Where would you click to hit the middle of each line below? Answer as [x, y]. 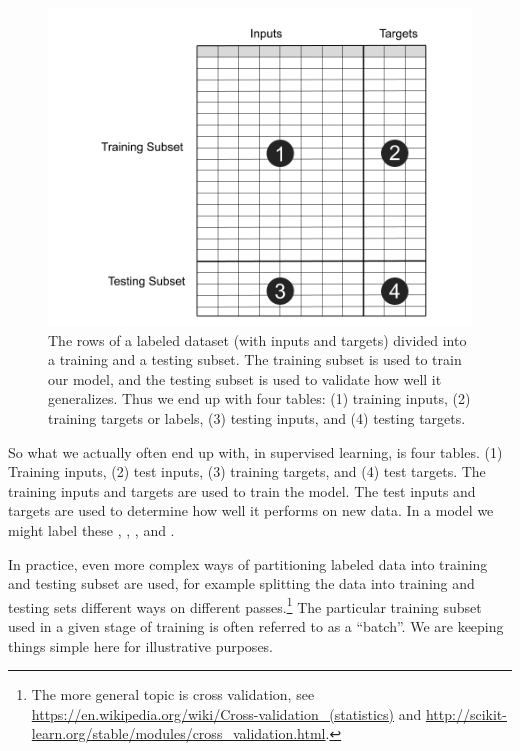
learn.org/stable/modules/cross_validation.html [178, 733]
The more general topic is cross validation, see [173, 694]
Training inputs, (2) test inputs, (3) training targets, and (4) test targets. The [247, 471]
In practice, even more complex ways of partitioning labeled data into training [248, 563]
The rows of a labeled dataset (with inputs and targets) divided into [257, 339]
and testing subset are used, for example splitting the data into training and [241, 583]
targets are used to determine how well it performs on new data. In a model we [251, 510]
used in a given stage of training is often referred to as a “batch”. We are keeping [256, 625]
